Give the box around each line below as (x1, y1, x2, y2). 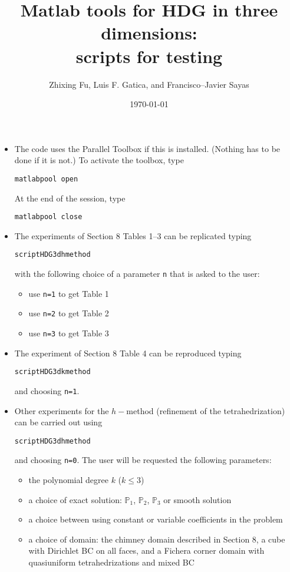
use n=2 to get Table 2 (28, 307, 109, 319)
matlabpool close (14, 213, 83, 221)
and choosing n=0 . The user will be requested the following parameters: (14, 454, 272, 466)
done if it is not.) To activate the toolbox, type (14, 154, 184, 166)
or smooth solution (163, 493, 232, 505)
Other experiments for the (14, 404, 109, 416)
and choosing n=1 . (14, 384, 80, 396)
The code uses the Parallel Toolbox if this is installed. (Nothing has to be (14, 142, 281, 154)
